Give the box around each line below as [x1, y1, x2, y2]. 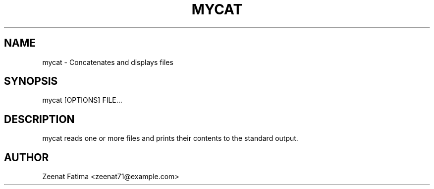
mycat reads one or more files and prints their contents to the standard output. [42, 134, 298, 143]
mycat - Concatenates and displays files [42, 58, 173, 66]
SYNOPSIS [4, 75, 58, 88]
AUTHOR [4, 151, 49, 164]
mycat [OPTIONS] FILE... [42, 96, 122, 105]
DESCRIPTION [4, 113, 75, 126]
